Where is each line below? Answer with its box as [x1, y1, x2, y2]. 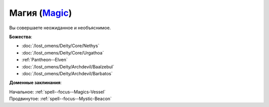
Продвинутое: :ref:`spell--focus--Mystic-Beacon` [9, 96, 112, 102]
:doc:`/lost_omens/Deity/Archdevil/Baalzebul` [21, 63, 115, 69]
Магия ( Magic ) [9, 7, 72, 18]
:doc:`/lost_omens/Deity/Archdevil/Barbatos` [21, 70, 113, 76]
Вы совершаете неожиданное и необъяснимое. [9, 25, 111, 31]
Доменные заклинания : [9, 80, 62, 86]
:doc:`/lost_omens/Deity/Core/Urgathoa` [21, 50, 104, 55]
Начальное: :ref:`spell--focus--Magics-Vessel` [9, 89, 106, 95]
